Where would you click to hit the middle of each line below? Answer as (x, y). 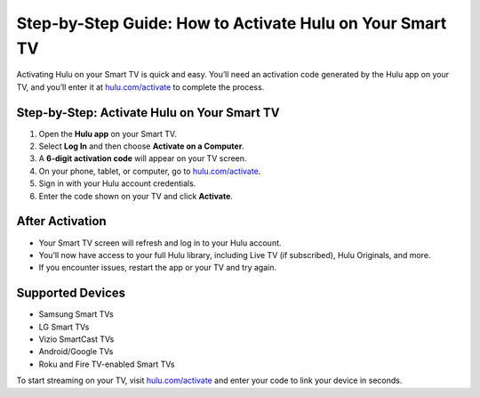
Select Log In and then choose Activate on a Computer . (141, 146)
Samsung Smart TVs (76, 314)
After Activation (61, 221)
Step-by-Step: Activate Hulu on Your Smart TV (148, 113)
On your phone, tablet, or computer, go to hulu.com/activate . (150, 171)
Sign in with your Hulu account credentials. (117, 183)
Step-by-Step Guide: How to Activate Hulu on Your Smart (232, 23)
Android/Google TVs (76, 352)
